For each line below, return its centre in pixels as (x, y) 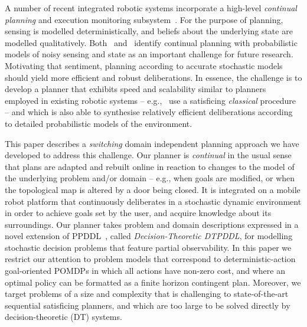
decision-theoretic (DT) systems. (63, 317)
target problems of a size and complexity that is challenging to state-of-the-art (147, 294)
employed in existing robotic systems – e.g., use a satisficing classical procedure (150, 100)
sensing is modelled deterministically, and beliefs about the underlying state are (149, 31)
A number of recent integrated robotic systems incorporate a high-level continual (151, 8)
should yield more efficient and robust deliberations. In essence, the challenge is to (153, 77)
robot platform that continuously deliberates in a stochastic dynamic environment (153, 201)
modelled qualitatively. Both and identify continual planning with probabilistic (151, 42)
